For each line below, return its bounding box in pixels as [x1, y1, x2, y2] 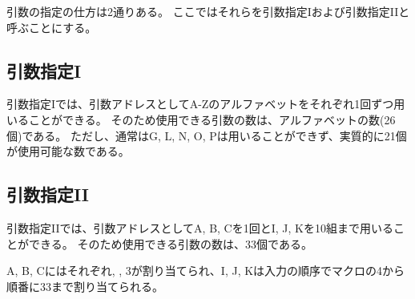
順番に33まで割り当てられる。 [6, 277, 163, 294]
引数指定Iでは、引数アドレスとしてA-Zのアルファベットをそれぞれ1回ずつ [6, 95, 394, 112]
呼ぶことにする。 [6, 18, 97, 35]
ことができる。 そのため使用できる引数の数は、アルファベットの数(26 [28, 111, 396, 127]
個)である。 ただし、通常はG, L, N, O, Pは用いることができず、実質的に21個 [6, 127, 407, 143]
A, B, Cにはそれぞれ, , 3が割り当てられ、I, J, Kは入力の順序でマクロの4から [6, 262, 405, 279]
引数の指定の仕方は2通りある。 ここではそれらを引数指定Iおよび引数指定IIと [6, 3, 410, 19]
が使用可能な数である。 [6, 143, 130, 160]
